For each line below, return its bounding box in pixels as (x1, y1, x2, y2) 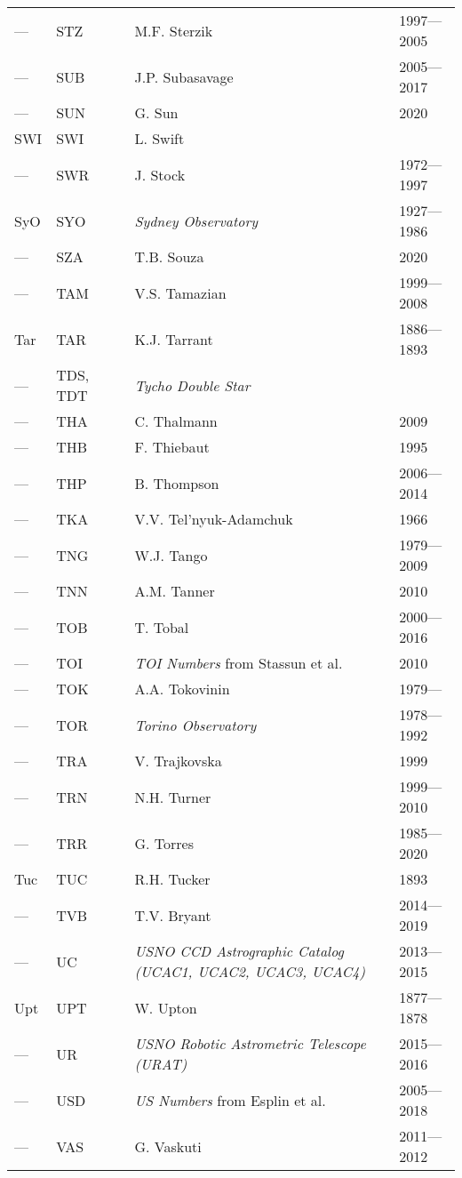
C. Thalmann (134, 411, 218, 431)
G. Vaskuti (134, 1135, 202, 1157)
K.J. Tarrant (134, 328, 213, 349)
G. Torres (134, 832, 194, 853)
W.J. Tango (134, 544, 208, 565)
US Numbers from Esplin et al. (134, 1089, 326, 1110)
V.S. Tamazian (134, 282, 227, 303)
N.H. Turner (134, 786, 211, 807)
